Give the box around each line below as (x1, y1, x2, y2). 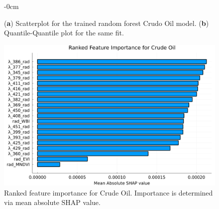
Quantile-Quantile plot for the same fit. (4, 27, 124, 38)
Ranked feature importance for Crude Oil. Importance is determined (4, 187, 213, 198)
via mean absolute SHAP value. (4, 197, 101, 208)
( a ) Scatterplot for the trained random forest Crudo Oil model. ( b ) (4, 17, 209, 28)
